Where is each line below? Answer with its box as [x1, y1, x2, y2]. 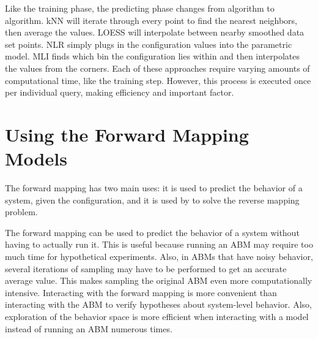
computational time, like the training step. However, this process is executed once [5, 74, 311, 86]
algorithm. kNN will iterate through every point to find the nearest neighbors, [5, 13, 297, 26]
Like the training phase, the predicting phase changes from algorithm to [5, 2, 275, 14]
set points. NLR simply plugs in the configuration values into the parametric [5, 37, 292, 50]
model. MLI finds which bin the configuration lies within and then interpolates [5, 50, 300, 63]
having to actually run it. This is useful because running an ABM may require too [5, 238, 313, 251]
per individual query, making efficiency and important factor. [5, 86, 234, 99]
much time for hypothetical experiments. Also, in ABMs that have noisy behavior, [5, 250, 313, 263]
